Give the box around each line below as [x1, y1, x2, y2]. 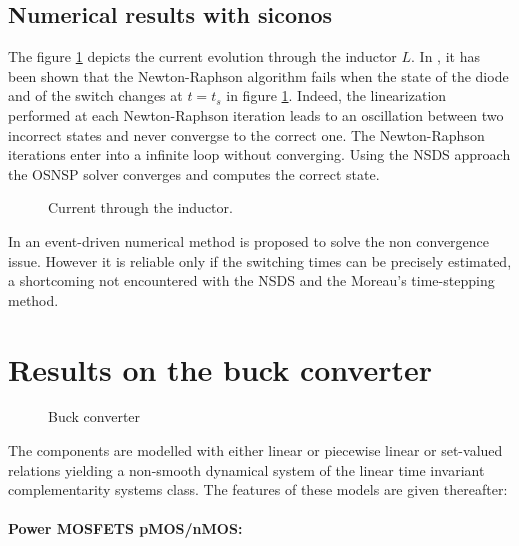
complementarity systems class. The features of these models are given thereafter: [8, 479, 508, 500]
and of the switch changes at [8, 85, 183, 106]
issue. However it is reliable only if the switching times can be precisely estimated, [8, 250, 512, 271]
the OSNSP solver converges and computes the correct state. [8, 163, 380, 184]
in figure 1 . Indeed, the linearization [226, 85, 447, 106]
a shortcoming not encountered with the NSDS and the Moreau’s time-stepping [8, 270, 495, 291]
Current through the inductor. [48, 197, 233, 218]
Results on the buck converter [8, 348, 433, 389]
